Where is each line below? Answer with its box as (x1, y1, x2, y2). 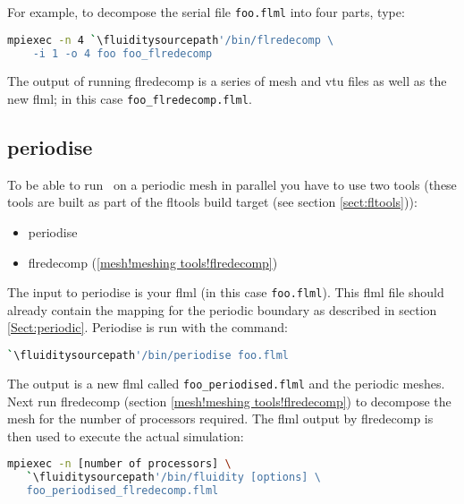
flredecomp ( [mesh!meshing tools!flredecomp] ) (28, 252, 278, 271)
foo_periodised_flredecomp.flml (26, 484, 219, 498)
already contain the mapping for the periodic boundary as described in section (7, 300, 437, 319)
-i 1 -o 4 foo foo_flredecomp (32, 47, 213, 60)
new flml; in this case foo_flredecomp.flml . (7, 90, 252, 107)
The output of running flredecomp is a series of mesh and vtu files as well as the (7, 72, 447, 90)
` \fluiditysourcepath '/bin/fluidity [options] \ (26, 471, 321, 484)
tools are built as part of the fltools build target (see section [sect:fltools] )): (7, 192, 418, 211)
